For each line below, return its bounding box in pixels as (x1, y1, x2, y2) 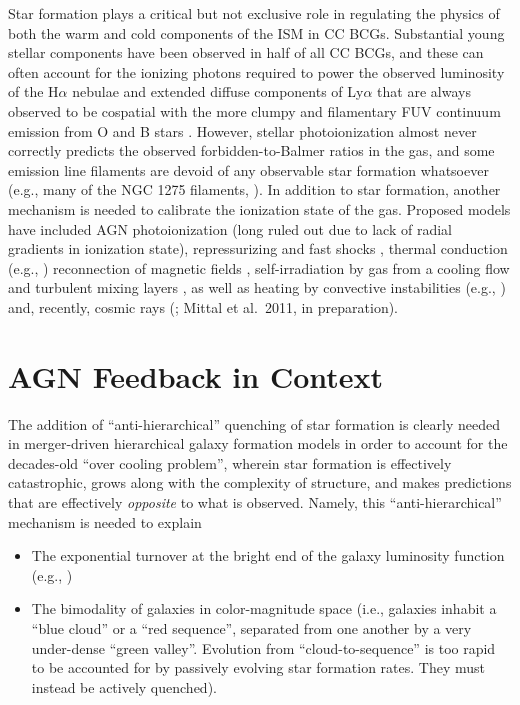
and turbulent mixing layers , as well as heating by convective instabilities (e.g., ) (8, 277, 506, 298)
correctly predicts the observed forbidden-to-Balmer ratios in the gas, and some (8, 140, 495, 161)
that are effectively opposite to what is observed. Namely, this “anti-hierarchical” (8, 492, 502, 512)
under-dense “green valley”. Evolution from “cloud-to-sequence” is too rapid (31, 637, 496, 658)
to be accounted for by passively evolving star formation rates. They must (31, 657, 485, 678)
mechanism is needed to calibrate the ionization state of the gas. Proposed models (8, 198, 511, 219)
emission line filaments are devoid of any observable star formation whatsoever (8, 159, 489, 180)
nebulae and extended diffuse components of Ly (72, 81, 364, 102)
